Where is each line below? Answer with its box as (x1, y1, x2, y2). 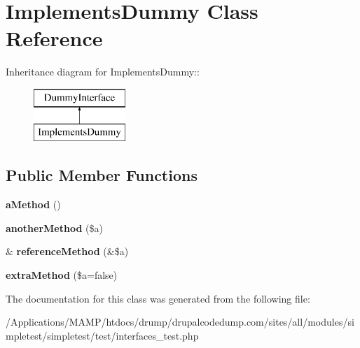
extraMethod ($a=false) (6, 268, 118, 282)
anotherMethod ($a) (6, 220, 103, 235)
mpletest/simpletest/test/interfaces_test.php (6, 328, 199, 342)
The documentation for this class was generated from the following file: (6, 291, 310, 305)
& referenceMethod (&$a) (6, 244, 129, 259)
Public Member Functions (6, 164, 198, 186)
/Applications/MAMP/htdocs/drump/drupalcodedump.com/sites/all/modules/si (6, 314, 354, 329)
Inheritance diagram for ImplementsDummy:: (6, 64, 200, 79)
